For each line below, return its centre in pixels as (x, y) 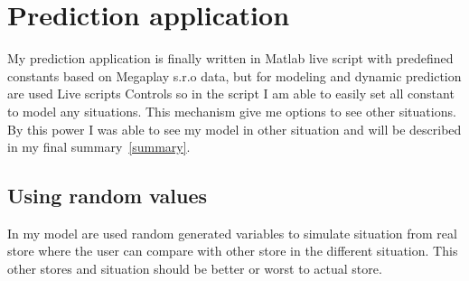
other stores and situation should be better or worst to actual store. (195, 269)
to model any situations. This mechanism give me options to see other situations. (232, 111)
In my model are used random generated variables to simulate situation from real (232, 233)
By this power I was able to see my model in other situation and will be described (234, 129)
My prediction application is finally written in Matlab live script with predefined (230, 58)
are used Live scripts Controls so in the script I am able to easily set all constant (231, 94)
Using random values (107, 196)
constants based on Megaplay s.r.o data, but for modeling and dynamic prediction (234, 75)
